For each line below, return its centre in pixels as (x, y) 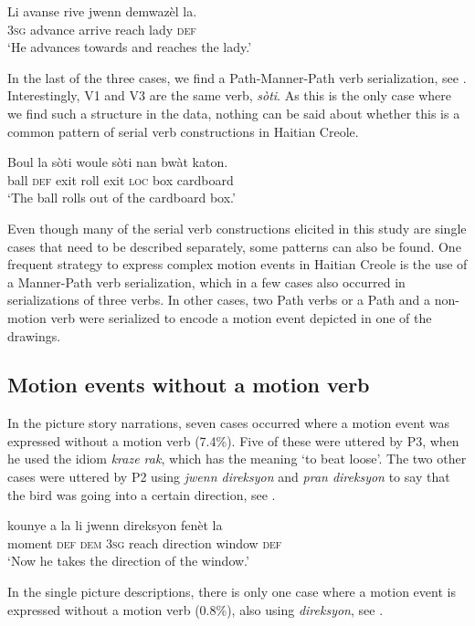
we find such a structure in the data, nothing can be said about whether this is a (234, 113)
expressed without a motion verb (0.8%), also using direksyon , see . (195, 609)
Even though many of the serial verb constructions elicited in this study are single (237, 228)
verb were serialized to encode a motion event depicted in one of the (241, 317)
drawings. (34, 335)
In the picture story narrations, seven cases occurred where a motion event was (229, 423)
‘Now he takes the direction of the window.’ (128, 561)
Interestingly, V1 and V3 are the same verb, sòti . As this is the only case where (229, 95)
